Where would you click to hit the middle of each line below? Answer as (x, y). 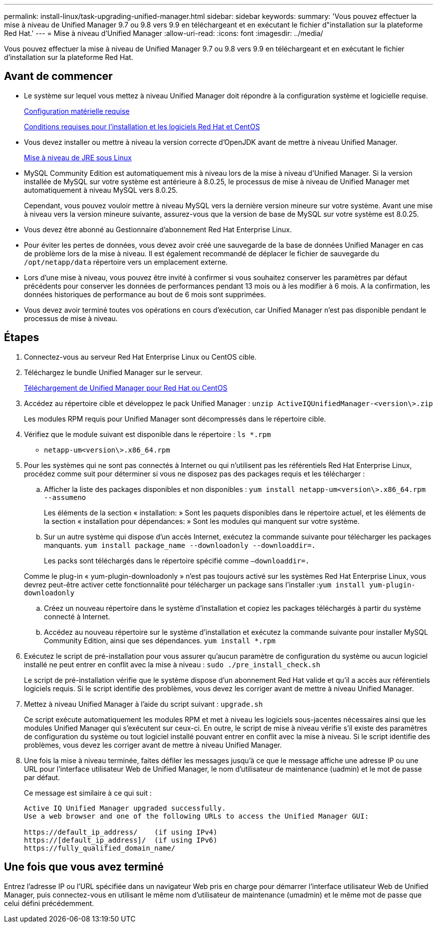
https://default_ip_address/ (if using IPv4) (121, 832)
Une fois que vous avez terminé (84, 867)
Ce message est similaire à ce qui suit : (88, 793)
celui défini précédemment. (49, 903)
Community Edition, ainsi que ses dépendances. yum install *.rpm (160, 640)
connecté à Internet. (77, 616)
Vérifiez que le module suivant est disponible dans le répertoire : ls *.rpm (147, 434)
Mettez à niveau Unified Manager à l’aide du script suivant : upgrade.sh (143, 704)
